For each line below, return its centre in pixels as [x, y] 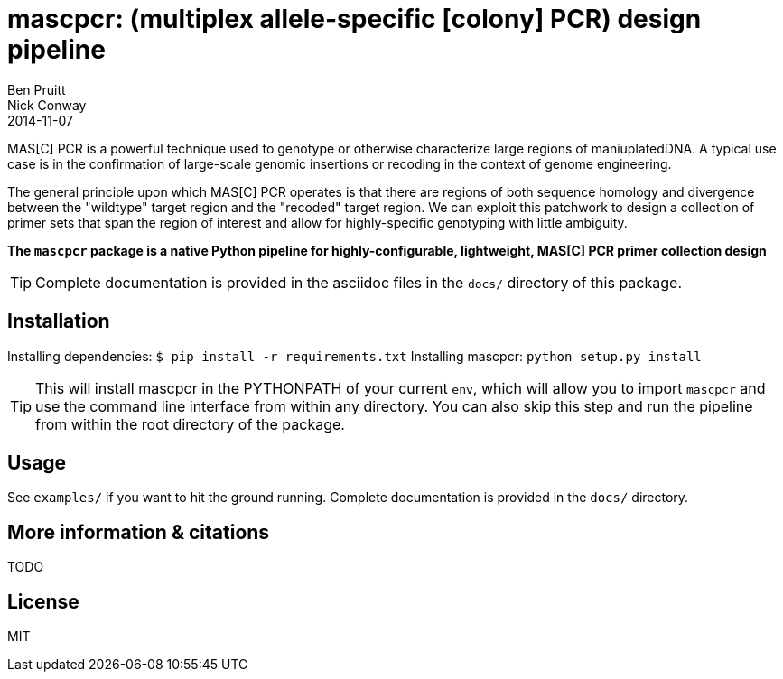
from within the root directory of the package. [190, 424]
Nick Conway [47, 105]
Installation [59, 321]
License [43, 601]
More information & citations [139, 532]
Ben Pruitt [37, 89]
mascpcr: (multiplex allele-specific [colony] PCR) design [354, 19]
